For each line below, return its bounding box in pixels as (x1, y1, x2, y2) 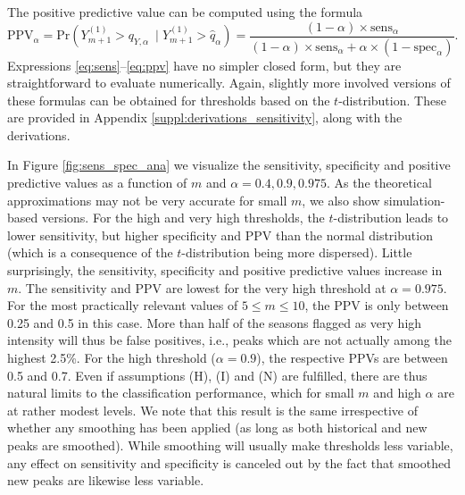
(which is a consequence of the (7, 243, 173, 262)
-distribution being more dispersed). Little (181, 243, 412, 262)
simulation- (384, 190, 445, 209)
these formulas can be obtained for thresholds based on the (7, 90, 330, 109)
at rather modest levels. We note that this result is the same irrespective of (7, 400, 418, 419)
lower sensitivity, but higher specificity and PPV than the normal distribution (7, 225, 433, 244)
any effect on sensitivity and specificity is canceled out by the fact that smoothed (7, 453, 451, 472)
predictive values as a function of (7, 173, 187, 192)
